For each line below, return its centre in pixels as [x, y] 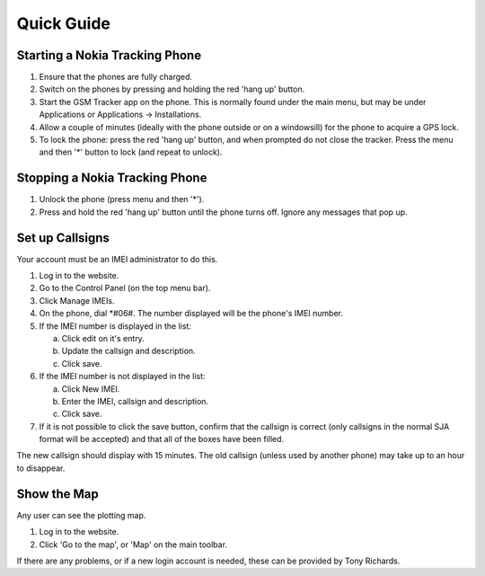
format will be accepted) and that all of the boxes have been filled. [162, 439]
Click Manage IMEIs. [77, 300]
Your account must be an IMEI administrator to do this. [117, 259]
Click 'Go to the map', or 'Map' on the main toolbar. [133, 545]
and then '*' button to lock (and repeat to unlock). [131, 152]
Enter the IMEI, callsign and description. [135, 401]
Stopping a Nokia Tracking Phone [112, 178]
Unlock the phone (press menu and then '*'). [122, 199]
